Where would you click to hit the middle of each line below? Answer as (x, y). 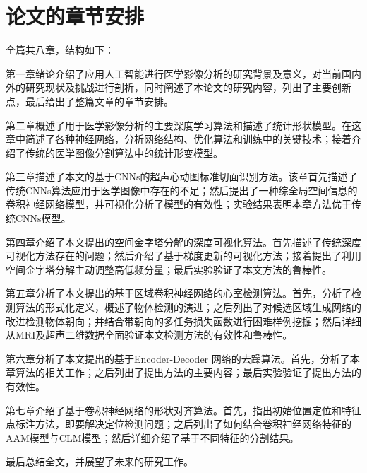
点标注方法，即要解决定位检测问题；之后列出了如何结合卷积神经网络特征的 (179, 424)
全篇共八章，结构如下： (60, 50)
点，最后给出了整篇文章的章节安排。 (90, 101)
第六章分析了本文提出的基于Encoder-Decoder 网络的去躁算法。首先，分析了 (178, 358)
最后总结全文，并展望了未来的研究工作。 (100, 461)
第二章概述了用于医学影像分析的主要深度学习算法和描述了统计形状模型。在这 (183, 125)
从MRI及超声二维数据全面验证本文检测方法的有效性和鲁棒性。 (149, 335)
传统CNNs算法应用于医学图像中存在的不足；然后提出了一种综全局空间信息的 (182, 190)
